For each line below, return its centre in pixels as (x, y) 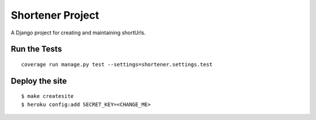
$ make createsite (48, 96)
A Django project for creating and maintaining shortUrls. (78, 33)
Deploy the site (39, 81)
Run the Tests (37, 49)
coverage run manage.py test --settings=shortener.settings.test (117, 64)
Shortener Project (55, 15)
